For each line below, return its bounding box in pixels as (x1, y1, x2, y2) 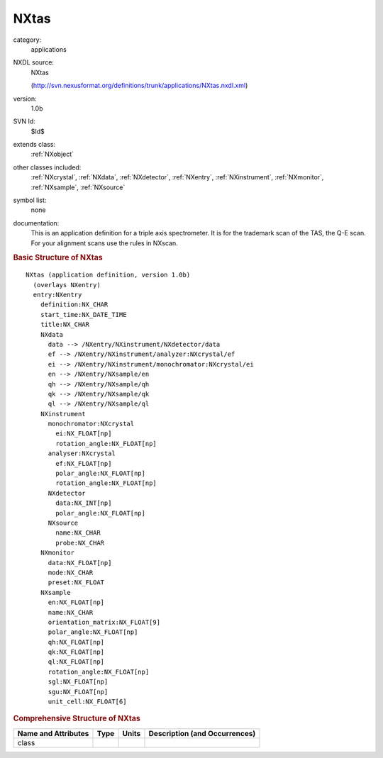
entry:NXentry (33, 291, 82, 299)
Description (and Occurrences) (148, 728, 256, 738)
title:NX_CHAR (40, 321, 90, 329)
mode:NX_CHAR (48, 568, 94, 576)
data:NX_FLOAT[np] (48, 559, 112, 567)
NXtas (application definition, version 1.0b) (26, 271, 191, 279)
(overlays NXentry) (33, 281, 101, 289)
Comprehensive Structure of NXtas (13, 713, 141, 723)
